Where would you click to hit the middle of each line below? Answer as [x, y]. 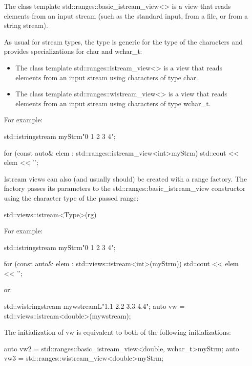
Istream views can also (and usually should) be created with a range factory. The [126, 178]
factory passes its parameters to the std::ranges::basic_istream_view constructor [125, 188]
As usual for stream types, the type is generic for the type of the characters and [124, 41]
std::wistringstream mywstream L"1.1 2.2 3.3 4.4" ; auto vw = [94, 306]
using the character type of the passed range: [71, 197]
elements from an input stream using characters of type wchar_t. [113, 103]
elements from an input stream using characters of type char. [107, 77]
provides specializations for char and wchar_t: [73, 51]
